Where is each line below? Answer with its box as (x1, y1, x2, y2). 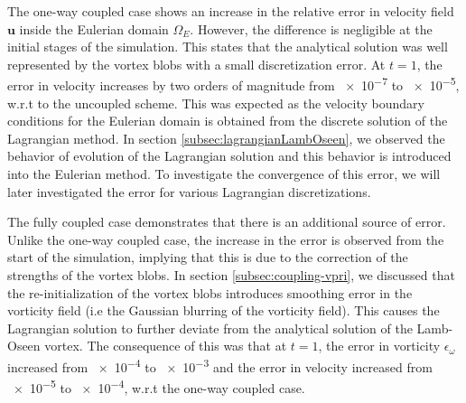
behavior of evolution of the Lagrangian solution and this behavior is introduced (7, 146, 452, 165)
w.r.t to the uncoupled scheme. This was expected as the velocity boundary (7, 93, 424, 112)
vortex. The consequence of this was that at (44, 336, 287, 355)
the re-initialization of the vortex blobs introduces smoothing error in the (7, 283, 413, 302)
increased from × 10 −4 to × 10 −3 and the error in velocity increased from (7, 354, 433, 376)
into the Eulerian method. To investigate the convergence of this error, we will (7, 164, 441, 183)
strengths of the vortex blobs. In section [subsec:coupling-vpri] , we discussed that (7, 265, 455, 284)
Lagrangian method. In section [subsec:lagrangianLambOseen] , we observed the (7, 128, 445, 147)
